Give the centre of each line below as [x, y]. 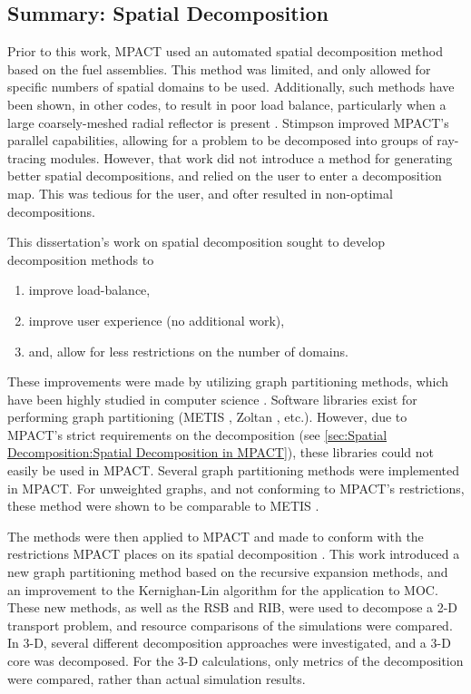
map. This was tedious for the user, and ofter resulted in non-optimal [200, 193]
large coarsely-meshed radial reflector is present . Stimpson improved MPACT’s [228, 122]
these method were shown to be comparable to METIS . [163, 506]
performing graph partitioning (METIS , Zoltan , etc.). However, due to [207, 417]
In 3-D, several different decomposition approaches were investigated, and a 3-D [229, 643]
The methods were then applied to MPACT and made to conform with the [216, 536]
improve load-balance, [89, 290]
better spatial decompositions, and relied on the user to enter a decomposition [225, 176]
